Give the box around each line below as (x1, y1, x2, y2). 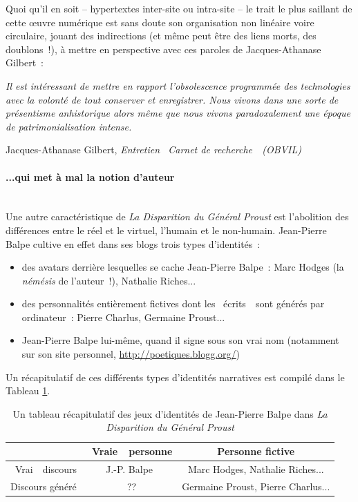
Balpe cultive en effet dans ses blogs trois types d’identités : (6, 236, 261, 251)
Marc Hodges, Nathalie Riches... (187, 461, 324, 476)
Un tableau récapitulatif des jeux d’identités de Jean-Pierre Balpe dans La (12, 406, 328, 421)
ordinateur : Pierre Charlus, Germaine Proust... (21, 309, 225, 324)
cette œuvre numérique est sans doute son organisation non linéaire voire (6, 15, 314, 29)
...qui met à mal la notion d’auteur (6, 169, 175, 184)
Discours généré (10, 479, 77, 493)
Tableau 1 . (6, 383, 50, 398)
